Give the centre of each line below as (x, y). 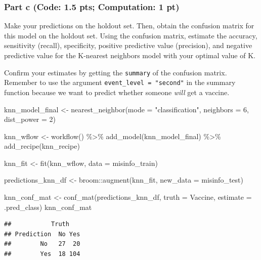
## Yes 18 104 (42, 254)
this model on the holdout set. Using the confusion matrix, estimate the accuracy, (131, 35)
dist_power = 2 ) (30, 119)
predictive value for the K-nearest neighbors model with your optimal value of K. (130, 55)
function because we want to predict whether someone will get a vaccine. (117, 92)
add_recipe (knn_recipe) (42, 146)
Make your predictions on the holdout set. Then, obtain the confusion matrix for (129, 26)
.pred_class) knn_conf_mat (48, 207)
